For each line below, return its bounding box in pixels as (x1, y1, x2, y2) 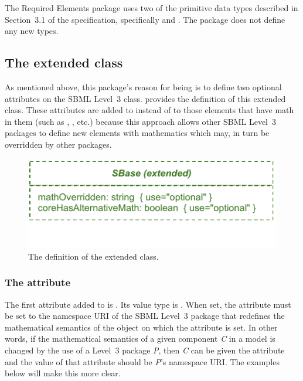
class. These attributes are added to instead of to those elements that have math (5, 104, 294, 116)
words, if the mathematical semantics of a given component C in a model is (5, 332, 275, 345)
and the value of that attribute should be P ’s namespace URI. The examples (5, 355, 280, 368)
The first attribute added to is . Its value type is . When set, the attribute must (5, 298, 291, 310)
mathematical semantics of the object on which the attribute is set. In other (5, 321, 278, 333)
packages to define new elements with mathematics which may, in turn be (5, 127, 270, 139)
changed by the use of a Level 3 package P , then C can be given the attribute (5, 344, 285, 356)
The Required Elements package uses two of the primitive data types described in (5, 2, 298, 13)
